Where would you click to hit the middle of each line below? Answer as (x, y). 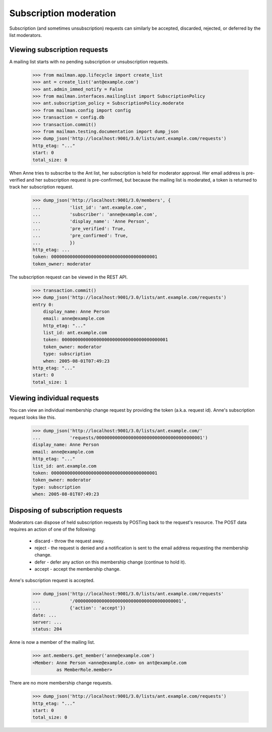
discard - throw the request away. (70, 541)
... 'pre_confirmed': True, (80, 236)
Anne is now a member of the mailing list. (52, 642)
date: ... (45, 615)
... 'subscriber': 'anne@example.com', (95, 215)
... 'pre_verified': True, (79, 229)
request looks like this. (33, 417)
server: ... (47, 622)
